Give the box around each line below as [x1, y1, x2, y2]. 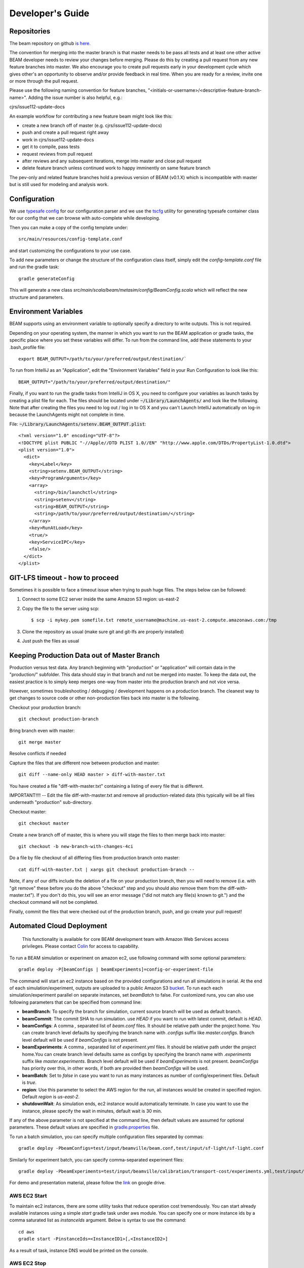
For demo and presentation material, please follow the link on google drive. [9, 1180, 166, 1186]
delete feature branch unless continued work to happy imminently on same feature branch [22, 165, 211, 171]
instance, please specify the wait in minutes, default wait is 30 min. [22, 1108, 162, 1114]
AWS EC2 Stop [9, 1260, 47, 1267]
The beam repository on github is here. [9, 41, 91, 47]
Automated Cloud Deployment [9, 922, 107, 930]
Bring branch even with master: [9, 727, 75, 733]
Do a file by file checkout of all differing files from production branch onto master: [9, 855, 180, 861]
